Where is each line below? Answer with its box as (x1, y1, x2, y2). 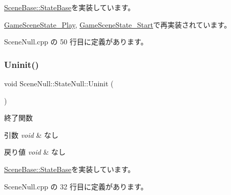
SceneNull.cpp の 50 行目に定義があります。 (4, 36, 148, 47)
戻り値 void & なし (4, 147, 66, 157)
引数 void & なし (4, 129, 58, 140)
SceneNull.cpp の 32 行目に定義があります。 (4, 181, 148, 191)
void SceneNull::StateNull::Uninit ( (4, 78, 114, 88)
